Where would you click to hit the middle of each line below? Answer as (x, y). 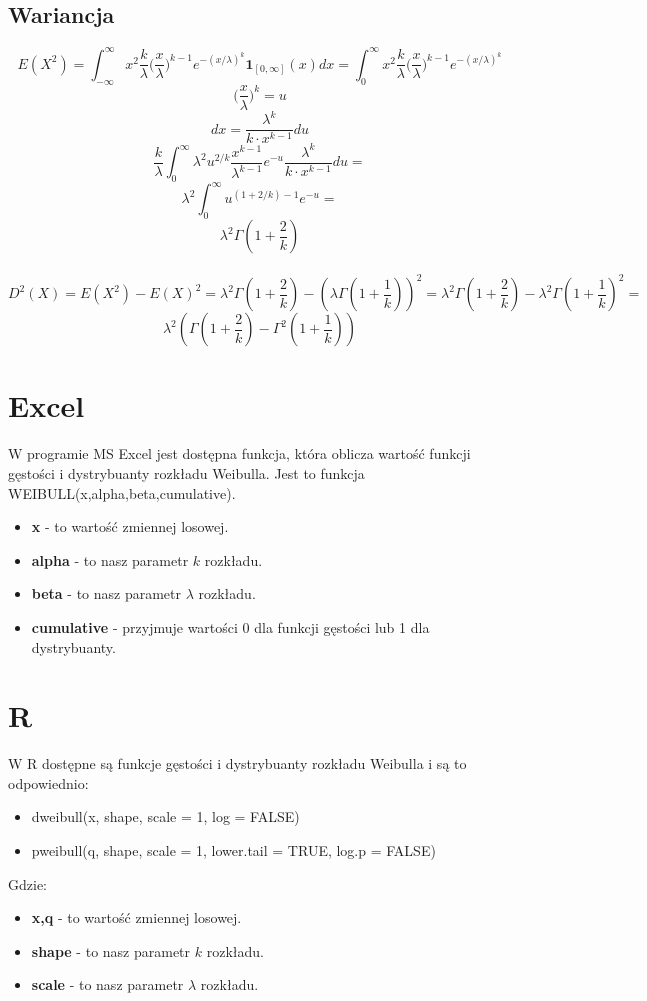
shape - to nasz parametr (111, 950)
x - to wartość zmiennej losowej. (130, 526)
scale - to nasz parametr (107, 984)
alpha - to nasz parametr (110, 559)
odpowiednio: (48, 782)
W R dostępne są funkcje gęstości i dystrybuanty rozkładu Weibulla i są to (237, 763)
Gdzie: (27, 883)
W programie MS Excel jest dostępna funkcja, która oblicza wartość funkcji (239, 453)
